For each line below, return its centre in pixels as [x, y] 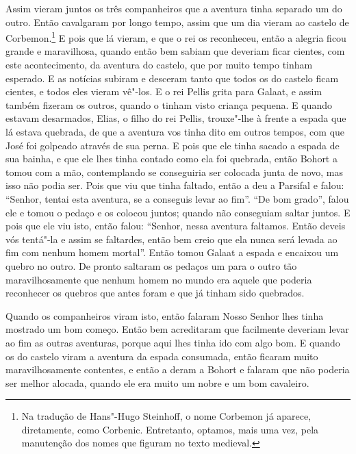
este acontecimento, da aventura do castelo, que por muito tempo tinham [159, 65]
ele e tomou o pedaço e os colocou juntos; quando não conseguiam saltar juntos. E [178, 212]
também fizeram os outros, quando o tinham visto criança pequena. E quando [169, 104]
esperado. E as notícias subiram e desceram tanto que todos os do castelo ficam [172, 78]
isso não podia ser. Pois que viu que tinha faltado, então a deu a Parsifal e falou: [175, 185]
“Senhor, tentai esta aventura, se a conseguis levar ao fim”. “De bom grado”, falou [177, 198]
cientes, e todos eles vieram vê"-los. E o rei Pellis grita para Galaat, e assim [164, 91]
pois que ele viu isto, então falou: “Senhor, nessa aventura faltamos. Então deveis [176, 226]
